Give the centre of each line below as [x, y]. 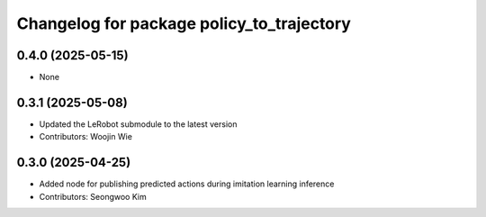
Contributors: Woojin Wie [85, 137]
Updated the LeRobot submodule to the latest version [138, 124]
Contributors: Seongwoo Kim [93, 196]
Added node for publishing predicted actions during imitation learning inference [187, 184]
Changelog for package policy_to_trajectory [184, 23]
